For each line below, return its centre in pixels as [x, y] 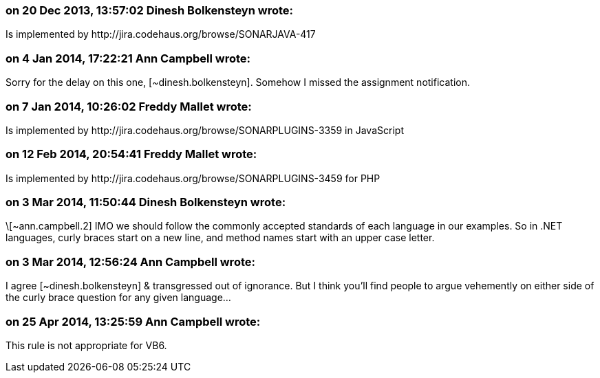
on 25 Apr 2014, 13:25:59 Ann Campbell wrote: [133, 321]
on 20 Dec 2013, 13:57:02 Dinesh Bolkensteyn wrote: [150, 10]
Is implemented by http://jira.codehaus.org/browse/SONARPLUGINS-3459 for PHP [193, 178]
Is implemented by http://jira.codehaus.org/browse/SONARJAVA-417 [161, 34]
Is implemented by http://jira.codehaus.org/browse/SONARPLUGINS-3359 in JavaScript [205, 130]
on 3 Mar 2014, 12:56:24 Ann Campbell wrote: [130, 262]
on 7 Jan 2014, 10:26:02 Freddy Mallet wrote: [129, 106]
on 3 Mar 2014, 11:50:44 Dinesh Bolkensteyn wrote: [146, 202]
